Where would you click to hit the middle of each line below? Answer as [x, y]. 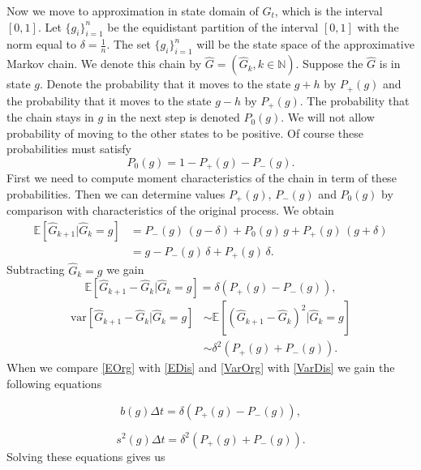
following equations [54, 383]
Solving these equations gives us [86, 456]
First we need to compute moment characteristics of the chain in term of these [202, 178]
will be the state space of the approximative [305, 44]
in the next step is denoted [173, 117]
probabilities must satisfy [69, 149]
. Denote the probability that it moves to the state [165, 84]
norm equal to [41, 44]
